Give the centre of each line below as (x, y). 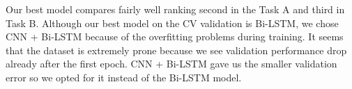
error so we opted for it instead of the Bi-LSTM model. (124, 77)
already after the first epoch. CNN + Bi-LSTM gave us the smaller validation (171, 64)
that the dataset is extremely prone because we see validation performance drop (176, 50)
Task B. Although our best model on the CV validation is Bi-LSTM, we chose (172, 23)
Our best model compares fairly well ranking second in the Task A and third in (175, 9)
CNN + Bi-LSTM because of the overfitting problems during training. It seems (175, 37)
